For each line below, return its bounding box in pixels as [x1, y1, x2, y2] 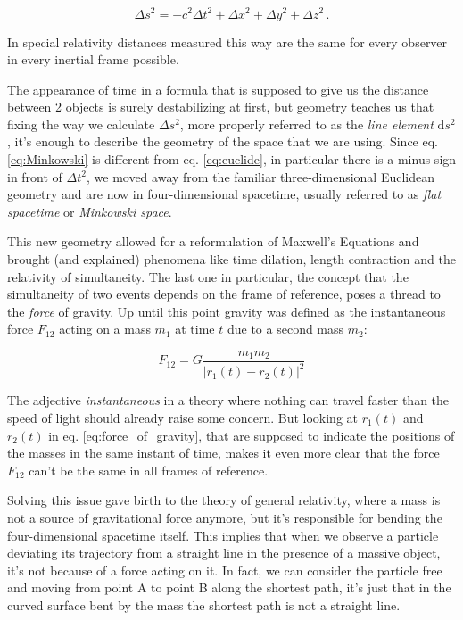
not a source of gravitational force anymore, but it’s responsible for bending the [7, 508, 442, 526]
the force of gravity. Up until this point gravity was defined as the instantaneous [7, 302, 446, 320]
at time [175, 319, 215, 338]
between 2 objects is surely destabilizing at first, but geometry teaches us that [7, 97, 434, 116]
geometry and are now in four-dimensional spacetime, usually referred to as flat [7, 185, 442, 203]
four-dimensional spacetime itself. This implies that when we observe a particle [7, 525, 439, 544]
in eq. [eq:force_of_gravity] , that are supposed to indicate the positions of [48, 426, 455, 444]
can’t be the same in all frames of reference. [29, 460, 269, 479]
